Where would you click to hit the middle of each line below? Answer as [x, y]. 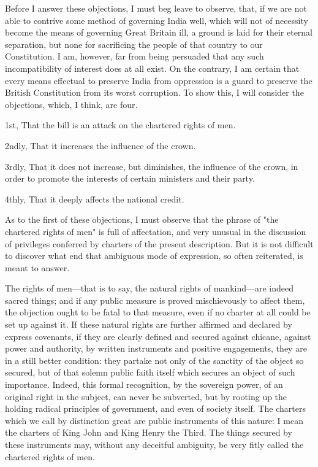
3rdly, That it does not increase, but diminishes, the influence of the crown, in [152, 166]
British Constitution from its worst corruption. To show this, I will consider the [154, 92]
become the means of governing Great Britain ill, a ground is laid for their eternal [159, 32]
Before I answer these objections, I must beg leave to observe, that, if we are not [156, 8]
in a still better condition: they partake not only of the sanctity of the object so [154, 360]
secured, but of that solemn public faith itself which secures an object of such [150, 372]
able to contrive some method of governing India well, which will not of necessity [157, 20]
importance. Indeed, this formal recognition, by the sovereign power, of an [144, 384]
